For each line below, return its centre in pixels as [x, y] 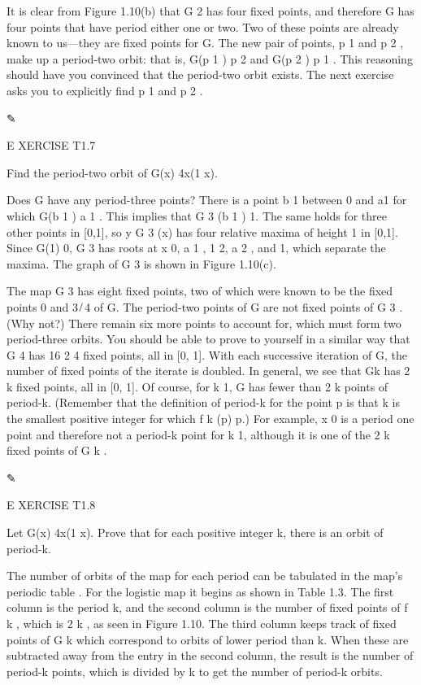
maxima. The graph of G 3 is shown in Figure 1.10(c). [141, 263]
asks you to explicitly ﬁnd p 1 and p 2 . [105, 90]
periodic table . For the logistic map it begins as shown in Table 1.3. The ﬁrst [200, 591]
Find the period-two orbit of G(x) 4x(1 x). [112, 172]
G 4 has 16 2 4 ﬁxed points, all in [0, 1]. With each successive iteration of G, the [207, 354]
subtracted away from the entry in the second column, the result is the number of [210, 655]
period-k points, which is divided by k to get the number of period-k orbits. [195, 671]
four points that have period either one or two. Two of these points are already [203, 26]
